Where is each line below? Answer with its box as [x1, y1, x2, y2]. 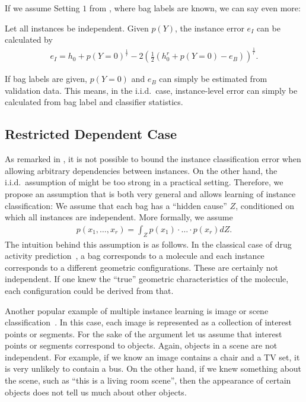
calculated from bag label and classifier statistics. [5, 96, 183, 108]
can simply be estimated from [159, 72, 267, 85]
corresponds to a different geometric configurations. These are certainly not [5, 261, 279, 273]
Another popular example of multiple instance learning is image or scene [5, 304, 269, 316]
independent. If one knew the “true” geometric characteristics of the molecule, [5, 273, 289, 285]
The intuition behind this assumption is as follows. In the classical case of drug [5, 238, 292, 250]
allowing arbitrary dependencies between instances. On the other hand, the [5, 164, 278, 176]
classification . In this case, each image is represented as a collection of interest [5, 316, 292, 328]
